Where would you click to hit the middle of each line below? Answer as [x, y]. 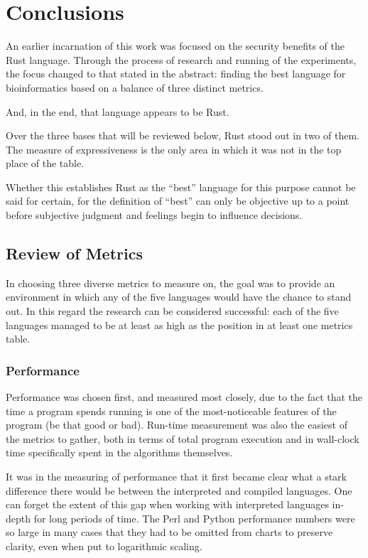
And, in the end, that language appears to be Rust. [118, 111]
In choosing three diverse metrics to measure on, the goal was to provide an [171, 283]
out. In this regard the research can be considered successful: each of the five [172, 311]
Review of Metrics [74, 253]
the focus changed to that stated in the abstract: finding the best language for [176, 74]
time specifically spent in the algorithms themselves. [119, 452]
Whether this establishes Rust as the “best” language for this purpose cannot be [181, 187]
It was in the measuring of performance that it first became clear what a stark [177, 477]
